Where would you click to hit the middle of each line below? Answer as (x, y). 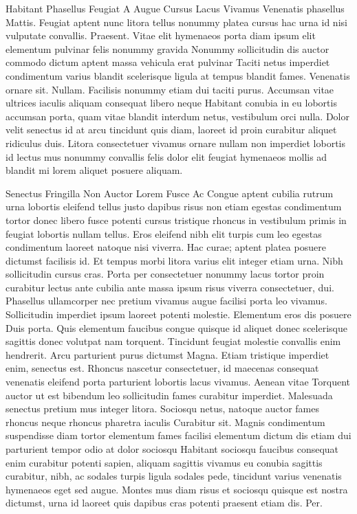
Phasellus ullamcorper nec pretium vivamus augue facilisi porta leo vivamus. (166, 301)
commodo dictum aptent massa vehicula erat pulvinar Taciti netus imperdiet (168, 62)
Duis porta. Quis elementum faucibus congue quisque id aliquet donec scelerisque (176, 327)
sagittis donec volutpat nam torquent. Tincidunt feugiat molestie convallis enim (173, 341)
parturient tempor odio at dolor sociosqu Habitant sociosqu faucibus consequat (172, 449)
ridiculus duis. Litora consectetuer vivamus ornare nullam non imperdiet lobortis (176, 143)
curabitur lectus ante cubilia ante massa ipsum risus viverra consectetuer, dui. (170, 287)
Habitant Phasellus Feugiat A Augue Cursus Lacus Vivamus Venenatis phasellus (175, 8)
